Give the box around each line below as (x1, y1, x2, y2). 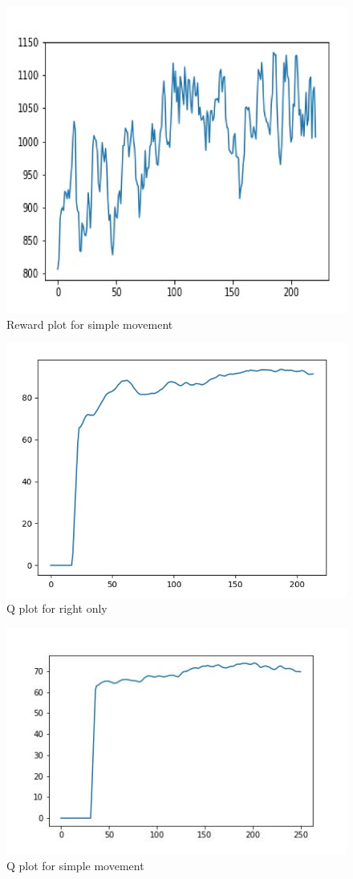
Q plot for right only (6, 600, 108, 617)
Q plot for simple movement (6, 857, 144, 874)
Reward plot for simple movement (6, 315, 173, 332)
